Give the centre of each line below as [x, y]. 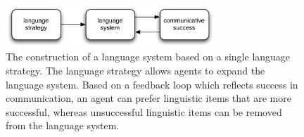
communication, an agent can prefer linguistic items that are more [148, 98]
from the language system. [63, 125]
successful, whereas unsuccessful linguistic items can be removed [144, 111]
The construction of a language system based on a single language [148, 57]
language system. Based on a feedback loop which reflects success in [152, 84]
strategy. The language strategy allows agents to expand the [135, 70]
